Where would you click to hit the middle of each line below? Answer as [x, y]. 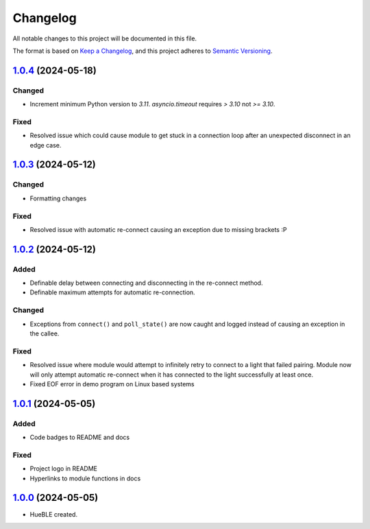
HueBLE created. [54, 514]
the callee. [45, 333]
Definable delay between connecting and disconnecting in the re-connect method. [146, 283]
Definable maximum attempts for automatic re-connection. [112, 292]
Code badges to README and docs [80, 437]
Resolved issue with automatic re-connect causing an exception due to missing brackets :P [158, 229]
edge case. [46, 145]
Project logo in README [63, 469]
